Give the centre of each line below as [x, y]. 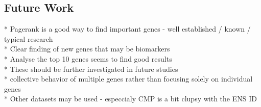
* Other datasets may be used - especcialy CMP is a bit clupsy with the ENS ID [130, 99]
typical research [29, 38]
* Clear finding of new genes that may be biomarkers [87, 49]
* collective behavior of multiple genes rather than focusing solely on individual [128, 79]
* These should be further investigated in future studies [91, 69]
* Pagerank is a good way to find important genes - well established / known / [127, 29]
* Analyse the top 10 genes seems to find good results [88, 58]
